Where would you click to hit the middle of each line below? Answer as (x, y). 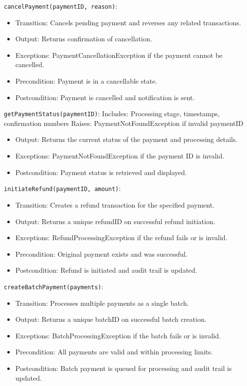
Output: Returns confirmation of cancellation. (84, 39)
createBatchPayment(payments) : (54, 286)
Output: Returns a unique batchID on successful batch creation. (111, 319)
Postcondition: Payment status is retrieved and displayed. (101, 172)
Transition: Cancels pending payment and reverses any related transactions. (128, 22)
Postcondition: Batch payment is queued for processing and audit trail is (123, 368)
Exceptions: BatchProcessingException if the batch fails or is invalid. (118, 335)
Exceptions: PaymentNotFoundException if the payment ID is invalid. (120, 156)
